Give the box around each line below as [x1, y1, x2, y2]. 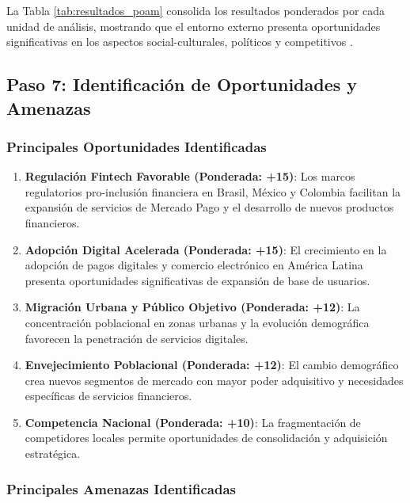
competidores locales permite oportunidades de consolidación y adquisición [25, 429, 388, 446]
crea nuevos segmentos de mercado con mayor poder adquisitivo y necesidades [25, 372, 404, 388]
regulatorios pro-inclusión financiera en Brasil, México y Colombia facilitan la [25, 183, 401, 200]
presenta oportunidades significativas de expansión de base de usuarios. [25, 272, 370, 288]
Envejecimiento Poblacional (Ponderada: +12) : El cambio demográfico [25, 356, 399, 373]
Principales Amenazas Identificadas [6, 478, 236, 498]
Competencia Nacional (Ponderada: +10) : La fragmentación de [25, 413, 361, 430]
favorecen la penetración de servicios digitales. [25, 330, 249, 346]
